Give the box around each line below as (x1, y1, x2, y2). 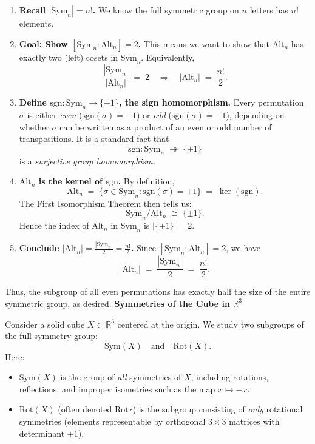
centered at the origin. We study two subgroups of (117, 317, 304, 330)
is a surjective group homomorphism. (19, 154, 155, 167)
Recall (19, 4, 46, 16)
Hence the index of (19, 219, 89, 232)
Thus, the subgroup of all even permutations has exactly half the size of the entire (5, 285, 311, 298)
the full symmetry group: (5, 329, 98, 342)
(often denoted (58, 403, 112, 415)
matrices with (229, 415, 280, 428)
